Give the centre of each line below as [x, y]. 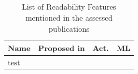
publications [69, 29]
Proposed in [62, 48]
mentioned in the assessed [69, 18]
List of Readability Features [69, 6]
